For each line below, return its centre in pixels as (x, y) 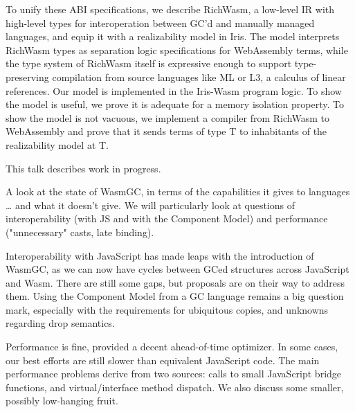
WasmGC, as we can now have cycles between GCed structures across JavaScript (177, 269)
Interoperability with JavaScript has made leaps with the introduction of (160, 255)
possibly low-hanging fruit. (62, 401)
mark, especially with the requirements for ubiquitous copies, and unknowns (167, 309)
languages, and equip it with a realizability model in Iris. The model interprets (173, 36)
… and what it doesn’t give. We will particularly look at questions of (151, 205)
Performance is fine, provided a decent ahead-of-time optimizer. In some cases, (172, 347)
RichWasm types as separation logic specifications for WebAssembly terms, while (177, 50)
